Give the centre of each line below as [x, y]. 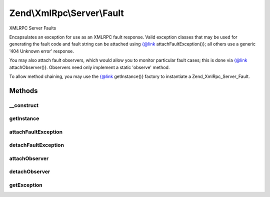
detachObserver [30, 171]
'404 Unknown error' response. [42, 51]
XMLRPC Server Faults [33, 28]
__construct [24, 105]
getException [26, 185]
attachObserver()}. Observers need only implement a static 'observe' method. [89, 67]
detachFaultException [37, 145]
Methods [23, 91]
